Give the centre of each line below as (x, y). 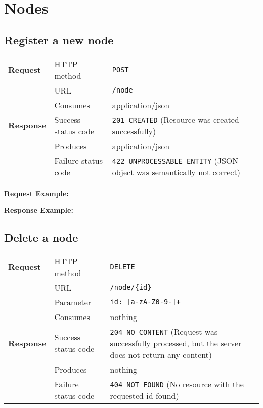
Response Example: (39, 210)
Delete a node (41, 237)
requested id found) (144, 395)
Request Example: (36, 193)
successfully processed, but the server (176, 343)
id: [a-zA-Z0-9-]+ (145, 302)
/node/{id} (131, 287)
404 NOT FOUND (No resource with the (177, 384)
